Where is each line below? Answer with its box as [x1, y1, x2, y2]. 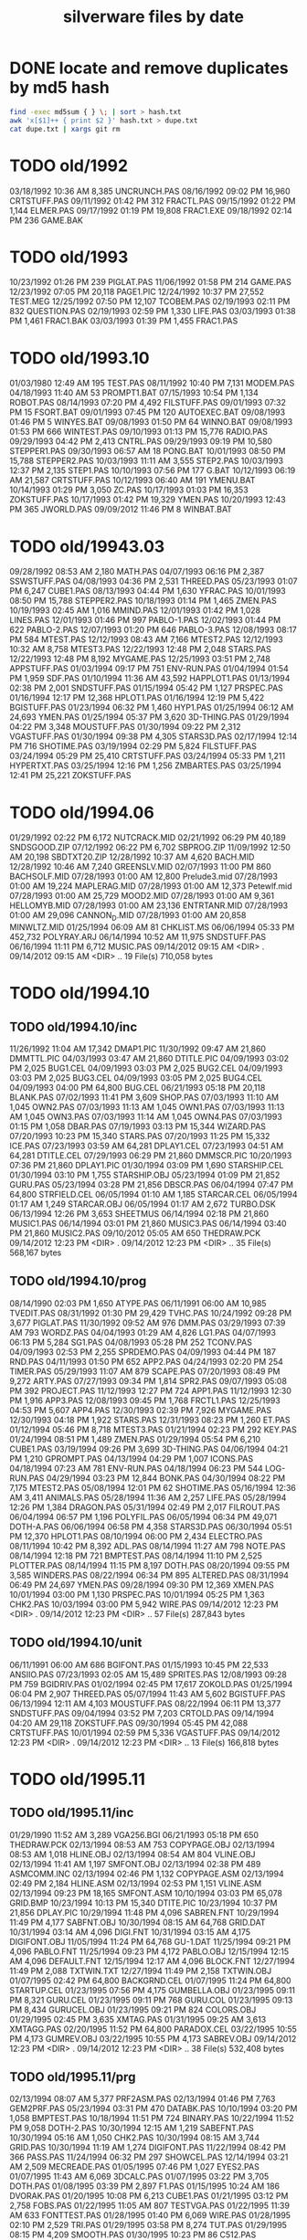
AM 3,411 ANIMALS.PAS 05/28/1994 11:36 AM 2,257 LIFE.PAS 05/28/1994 [9, 1492, 287, 1503]
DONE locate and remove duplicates [9, 58, 290, 79]
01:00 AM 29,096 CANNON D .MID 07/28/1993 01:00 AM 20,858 [9, 910, 247, 924]
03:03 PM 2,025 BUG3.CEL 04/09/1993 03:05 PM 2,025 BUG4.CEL [9, 1072, 263, 1083]
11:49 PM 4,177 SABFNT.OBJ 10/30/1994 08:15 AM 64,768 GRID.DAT [9, 1917, 266, 1928]
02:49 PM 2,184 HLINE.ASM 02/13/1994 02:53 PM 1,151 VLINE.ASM [9, 1877, 262, 1888]
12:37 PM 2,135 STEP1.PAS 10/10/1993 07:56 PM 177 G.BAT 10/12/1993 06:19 [9, 465, 296, 476]
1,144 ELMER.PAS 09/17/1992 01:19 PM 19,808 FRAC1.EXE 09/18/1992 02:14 [9, 205, 292, 216]
